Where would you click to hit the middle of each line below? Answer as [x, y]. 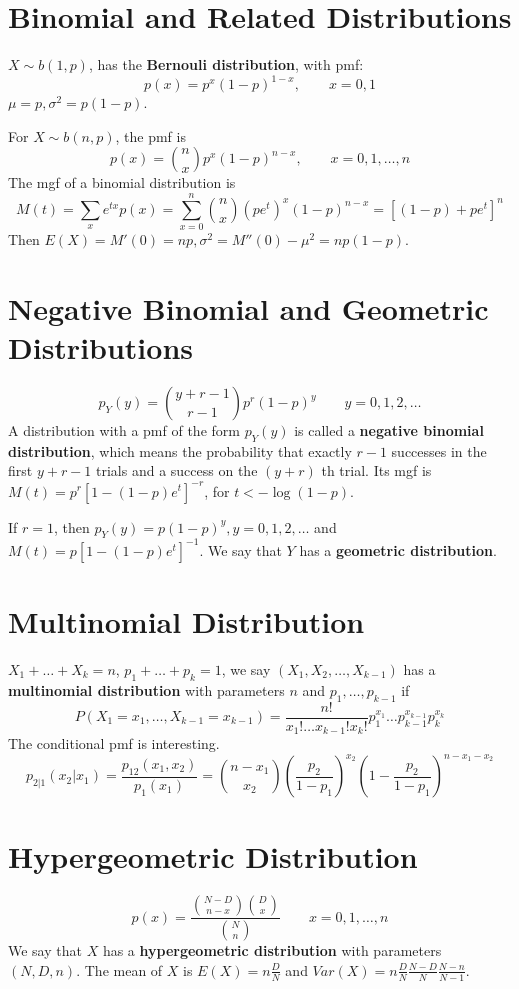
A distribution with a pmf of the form [124, 430]
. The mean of [119, 969]
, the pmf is [150, 135]
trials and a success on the [177, 470]
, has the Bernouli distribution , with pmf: [226, 64]
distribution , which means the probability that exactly [180, 450]
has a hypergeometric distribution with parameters [272, 950]
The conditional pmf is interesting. [114, 743]
